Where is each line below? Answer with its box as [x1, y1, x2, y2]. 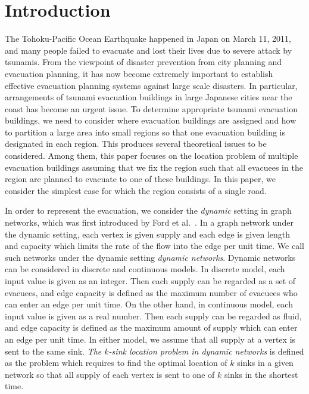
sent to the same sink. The [5, 344, 102, 357]
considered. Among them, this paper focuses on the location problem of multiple [5, 149, 298, 162]
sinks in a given [237, 356, 294, 369]
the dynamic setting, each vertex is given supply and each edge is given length [5, 227, 291, 240]
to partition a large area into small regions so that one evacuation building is [5, 125, 286, 138]
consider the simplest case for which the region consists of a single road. [5, 184, 267, 196]
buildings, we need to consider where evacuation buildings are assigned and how [5, 114, 296, 127]
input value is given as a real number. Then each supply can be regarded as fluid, [5, 309, 302, 322]
